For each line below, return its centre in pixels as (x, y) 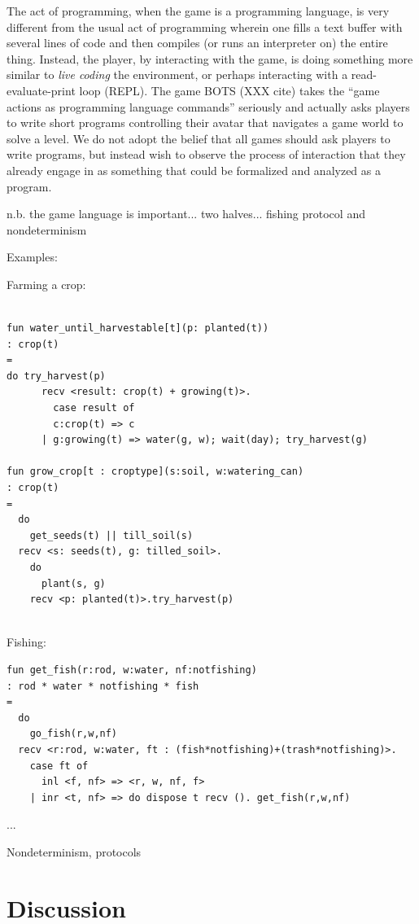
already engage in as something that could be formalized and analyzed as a (194, 170)
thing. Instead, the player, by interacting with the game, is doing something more (210, 58)
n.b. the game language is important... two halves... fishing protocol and (186, 214)
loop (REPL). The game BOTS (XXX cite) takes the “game (229, 90)
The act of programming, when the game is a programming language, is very (198, 11)
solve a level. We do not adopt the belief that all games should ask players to (199, 138)
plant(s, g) (73, 583)
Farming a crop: (46, 284)
